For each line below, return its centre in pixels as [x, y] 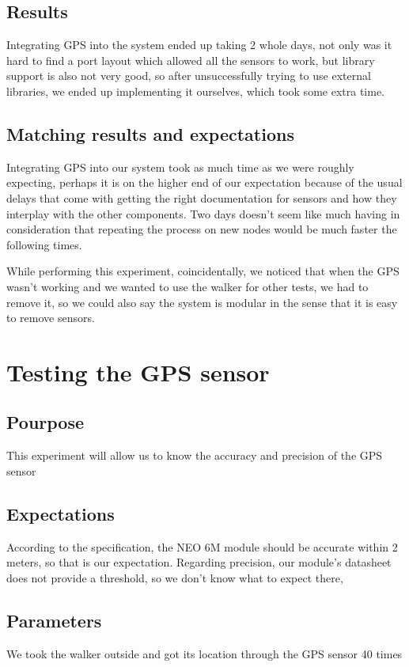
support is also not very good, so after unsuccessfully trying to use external [189, 76]
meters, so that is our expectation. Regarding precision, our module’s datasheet [199, 562]
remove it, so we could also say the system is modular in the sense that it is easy [202, 302]
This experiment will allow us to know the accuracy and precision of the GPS [195, 455]
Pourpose [45, 422]
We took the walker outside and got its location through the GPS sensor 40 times [204, 653]
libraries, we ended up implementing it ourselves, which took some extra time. [195, 91]
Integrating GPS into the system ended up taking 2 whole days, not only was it [199, 45]
